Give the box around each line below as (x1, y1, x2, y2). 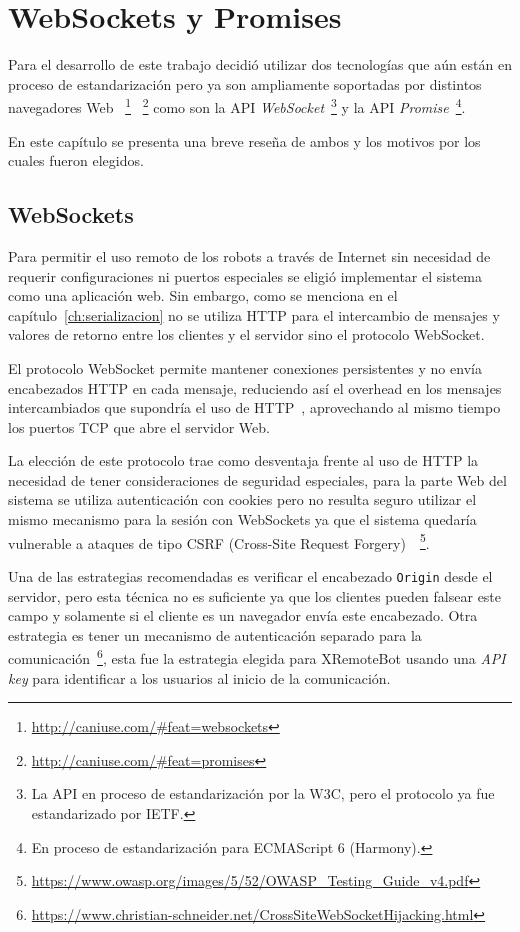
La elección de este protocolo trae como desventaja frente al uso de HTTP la (8, 450, 479, 471)
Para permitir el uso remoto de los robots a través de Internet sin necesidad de (8, 245, 491, 266)
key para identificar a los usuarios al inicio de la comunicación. (8, 667, 391, 688)
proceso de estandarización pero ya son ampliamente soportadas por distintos (8, 73, 482, 94)
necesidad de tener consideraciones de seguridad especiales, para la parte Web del (8, 469, 507, 490)
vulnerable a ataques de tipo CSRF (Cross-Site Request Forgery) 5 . (8, 529, 430, 553)
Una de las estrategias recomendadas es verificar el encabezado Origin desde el (8, 565, 493, 586)
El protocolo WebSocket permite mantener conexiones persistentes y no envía (8, 357, 482, 378)
